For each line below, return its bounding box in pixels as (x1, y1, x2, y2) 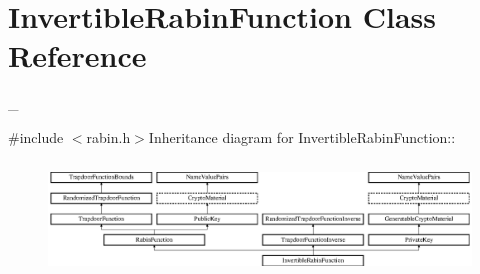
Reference (8, 35, 147, 76)
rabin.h (86, 126, 131, 147)
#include (8, 126, 64, 147)
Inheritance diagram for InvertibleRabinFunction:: (148, 126, 456, 147)
